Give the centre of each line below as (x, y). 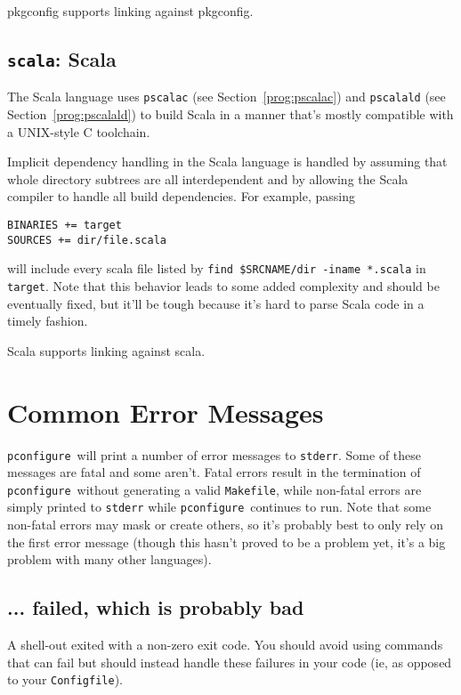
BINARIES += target (65, 225)
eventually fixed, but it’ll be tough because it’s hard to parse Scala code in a (216, 303)
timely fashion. (48, 321)
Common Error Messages (166, 412)
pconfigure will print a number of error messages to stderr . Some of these (214, 454)
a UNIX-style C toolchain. (79, 131)
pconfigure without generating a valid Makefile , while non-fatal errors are (214, 489)
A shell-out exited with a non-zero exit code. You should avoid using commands (225, 645)
